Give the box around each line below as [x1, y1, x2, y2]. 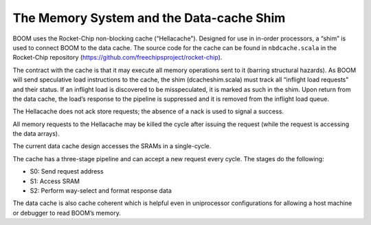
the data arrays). [12, 130, 60, 138]
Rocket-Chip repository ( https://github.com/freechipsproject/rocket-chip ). [12, 54, 223, 62]
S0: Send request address [30, 167, 104, 176]
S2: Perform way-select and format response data [30, 187, 172, 195]
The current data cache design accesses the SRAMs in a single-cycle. [12, 142, 212, 150]
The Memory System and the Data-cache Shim [12, 10, 286, 25]
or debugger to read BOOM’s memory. [12, 209, 122, 217]
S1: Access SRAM [30, 177, 80, 185]
